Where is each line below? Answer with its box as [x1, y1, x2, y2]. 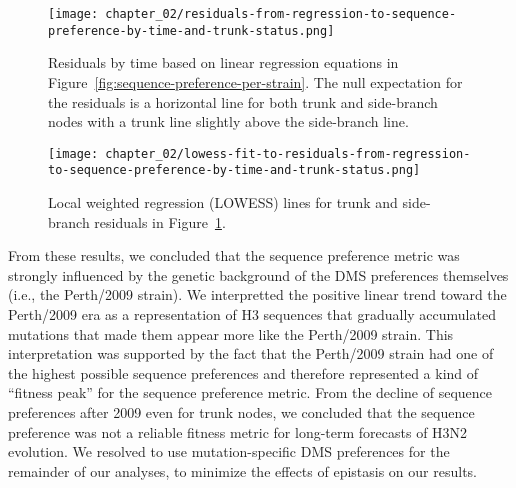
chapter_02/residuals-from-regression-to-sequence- [105, 7, 457, 21]
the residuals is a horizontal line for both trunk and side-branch [48, 91, 438, 112]
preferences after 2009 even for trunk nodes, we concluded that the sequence [8, 401, 475, 422]
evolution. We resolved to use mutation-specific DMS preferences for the [8, 441, 450, 462]
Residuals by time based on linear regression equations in [48, 52, 399, 73]
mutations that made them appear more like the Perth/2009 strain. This [8, 323, 454, 344]
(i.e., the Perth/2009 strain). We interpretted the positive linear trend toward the [8, 284, 507, 305]
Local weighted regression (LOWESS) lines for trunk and [48, 192, 398, 212]
